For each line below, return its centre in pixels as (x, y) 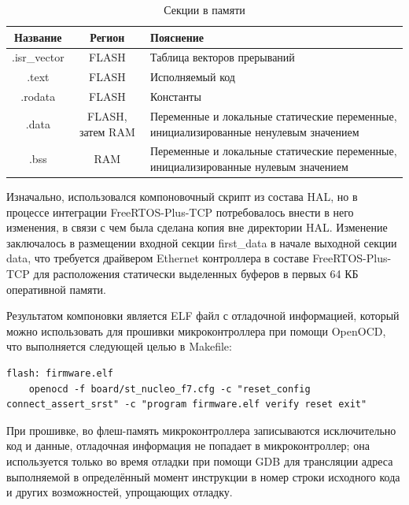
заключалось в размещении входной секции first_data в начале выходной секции (202, 242)
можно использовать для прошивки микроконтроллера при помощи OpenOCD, (196, 330)
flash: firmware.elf (60, 374)
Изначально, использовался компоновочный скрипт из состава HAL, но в (182, 197)
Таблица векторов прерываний (223, 57)
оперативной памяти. (56, 289)
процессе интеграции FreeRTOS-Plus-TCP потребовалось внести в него (180, 212)
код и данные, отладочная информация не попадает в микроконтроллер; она (188, 446)
